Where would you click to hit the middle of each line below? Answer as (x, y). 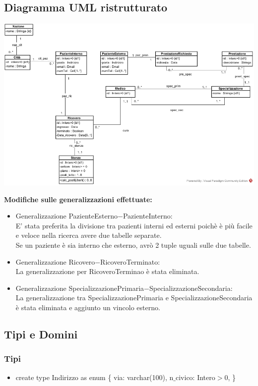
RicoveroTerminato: (130, 261)
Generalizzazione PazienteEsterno (66, 216)
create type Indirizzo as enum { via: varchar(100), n (95, 377)
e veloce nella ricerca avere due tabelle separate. (89, 235)
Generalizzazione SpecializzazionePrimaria (80, 288)
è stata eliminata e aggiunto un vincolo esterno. (88, 307)
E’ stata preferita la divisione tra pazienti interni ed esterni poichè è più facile (134, 225)
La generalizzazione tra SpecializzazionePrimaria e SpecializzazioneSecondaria (134, 298)
